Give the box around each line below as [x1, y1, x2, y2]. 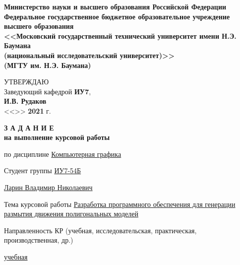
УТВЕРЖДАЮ [4, 76, 49, 87]
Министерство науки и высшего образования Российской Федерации [4, 1, 227, 11]
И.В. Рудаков [4, 96, 47, 106]
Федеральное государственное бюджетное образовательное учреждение [4, 11, 230, 21]
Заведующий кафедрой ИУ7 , [4, 86, 91, 96]
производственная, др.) [4, 235, 73, 245]
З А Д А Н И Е [4, 122, 54, 132]
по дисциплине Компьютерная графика [4, 148, 121, 159]
